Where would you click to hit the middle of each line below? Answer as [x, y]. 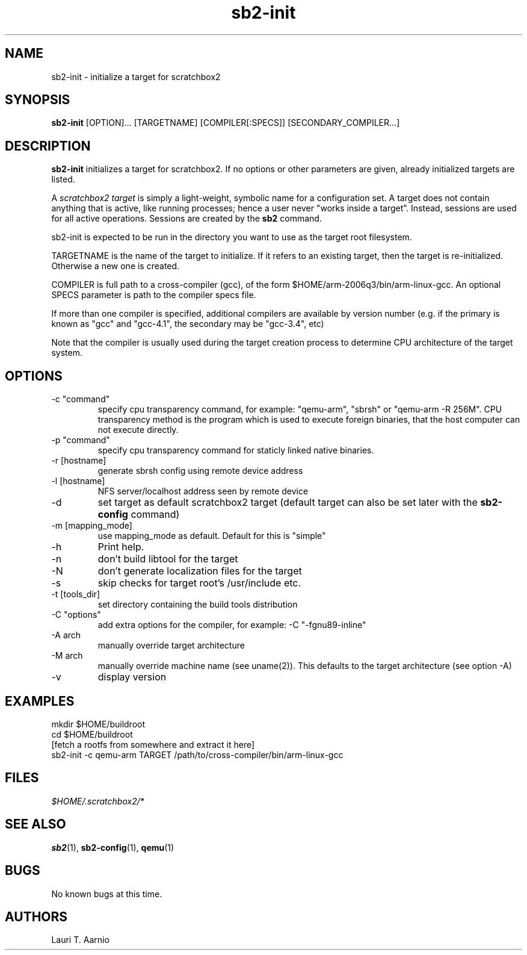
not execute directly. [138, 430]
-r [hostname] [79, 461]
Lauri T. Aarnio [80, 940]
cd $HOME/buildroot [92, 734]
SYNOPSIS [38, 100]
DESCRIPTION [48, 146]
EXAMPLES [40, 701]
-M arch [67, 656]
